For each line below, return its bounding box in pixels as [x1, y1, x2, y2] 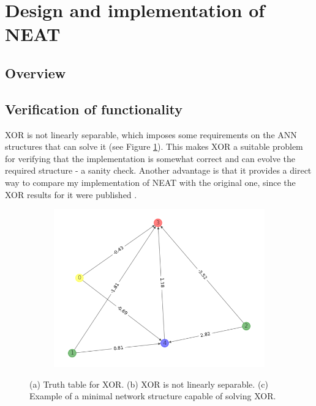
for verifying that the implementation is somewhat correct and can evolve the [5, 152, 295, 164]
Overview [5, 63, 66, 82]
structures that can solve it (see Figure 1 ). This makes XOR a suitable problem [5, 140, 303, 153]
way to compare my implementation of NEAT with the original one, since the [5, 175, 296, 188]
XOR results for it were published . [5, 188, 137, 201]
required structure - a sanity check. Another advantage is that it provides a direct [5, 164, 312, 177]
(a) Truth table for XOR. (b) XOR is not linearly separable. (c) [29, 377, 268, 390]
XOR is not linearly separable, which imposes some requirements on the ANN [5, 128, 297, 141]
